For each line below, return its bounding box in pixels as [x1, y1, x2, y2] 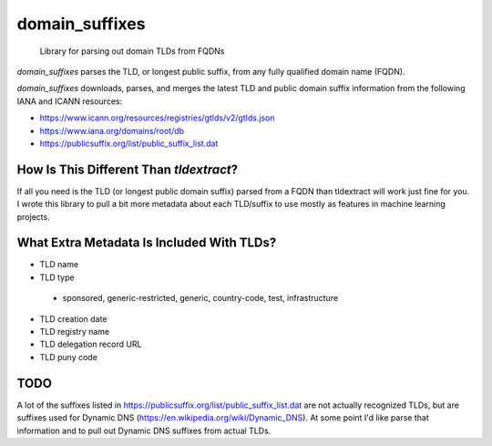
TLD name [39, 259, 79, 270]
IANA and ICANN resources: [16, 96, 123, 107]
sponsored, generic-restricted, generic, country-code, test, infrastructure [62, 293, 339, 304]
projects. [16, 211, 50, 223]
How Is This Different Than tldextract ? [16, 161, 239, 177]
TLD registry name [39, 327, 109, 337]
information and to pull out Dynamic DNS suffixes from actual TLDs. [16, 425, 272, 436]
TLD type [39, 272, 75, 283]
